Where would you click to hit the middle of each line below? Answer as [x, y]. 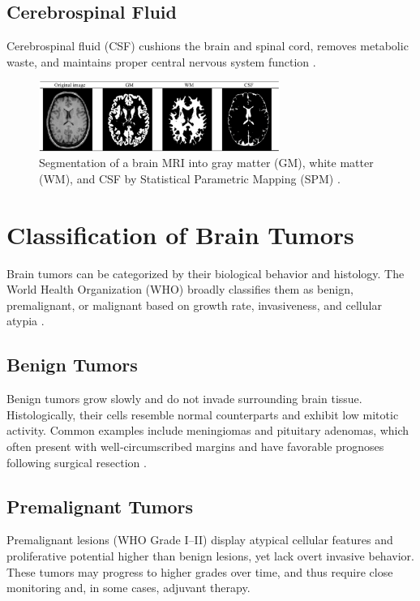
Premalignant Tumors [100, 506]
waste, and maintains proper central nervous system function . [161, 61]
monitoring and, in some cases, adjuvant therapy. [129, 588]
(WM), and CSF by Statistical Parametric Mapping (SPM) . [190, 178]
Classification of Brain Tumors [180, 234]
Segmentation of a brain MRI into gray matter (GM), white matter [206, 163]
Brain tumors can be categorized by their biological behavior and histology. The [206, 273]
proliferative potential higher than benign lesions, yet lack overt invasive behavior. [210, 556]
